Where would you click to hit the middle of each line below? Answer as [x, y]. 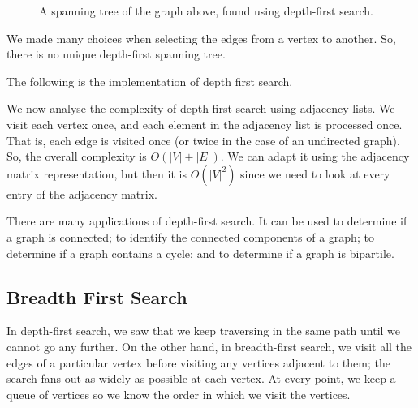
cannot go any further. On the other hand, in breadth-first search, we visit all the [209, 346]
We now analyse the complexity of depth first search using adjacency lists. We [201, 108]
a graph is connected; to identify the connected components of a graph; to [190, 236]
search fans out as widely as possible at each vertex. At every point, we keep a [201, 378]
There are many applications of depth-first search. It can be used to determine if [207, 221]
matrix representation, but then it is [97, 173]
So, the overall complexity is [77, 156]
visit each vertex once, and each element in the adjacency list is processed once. [205, 124]
